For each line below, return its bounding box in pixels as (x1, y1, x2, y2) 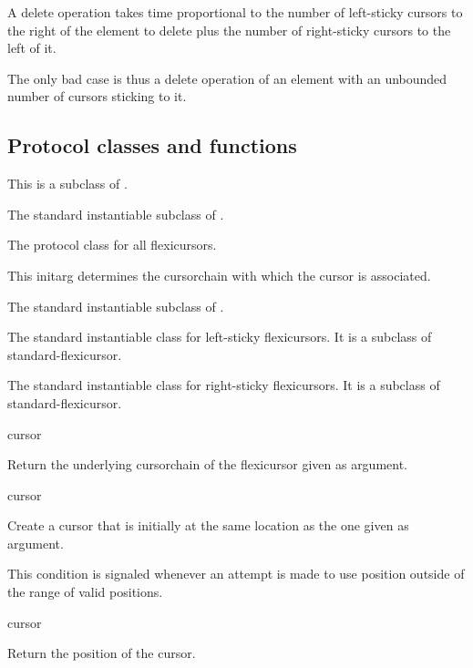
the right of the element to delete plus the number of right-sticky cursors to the (7, 20, 451, 39)
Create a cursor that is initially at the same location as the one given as (7, 516, 409, 535)
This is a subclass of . (7, 174, 128, 193)
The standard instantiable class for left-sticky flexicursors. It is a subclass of (7, 327, 432, 346)
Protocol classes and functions (7, 131, 297, 159)
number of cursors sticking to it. (7, 87, 187, 106)
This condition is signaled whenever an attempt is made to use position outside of (7, 564, 465, 583)
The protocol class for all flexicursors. (7, 235, 217, 254)
